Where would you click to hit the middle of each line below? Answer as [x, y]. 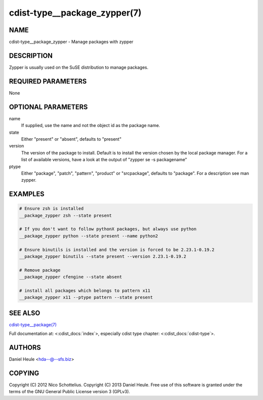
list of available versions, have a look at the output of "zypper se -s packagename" [104, 160]
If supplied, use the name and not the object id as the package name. [91, 126]
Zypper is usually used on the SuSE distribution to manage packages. [79, 67]
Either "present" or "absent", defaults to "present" [71, 139]
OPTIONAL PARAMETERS [48, 107]
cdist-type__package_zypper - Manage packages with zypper [71, 42]
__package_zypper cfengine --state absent [71, 277]
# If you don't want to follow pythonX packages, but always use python [108, 229]
